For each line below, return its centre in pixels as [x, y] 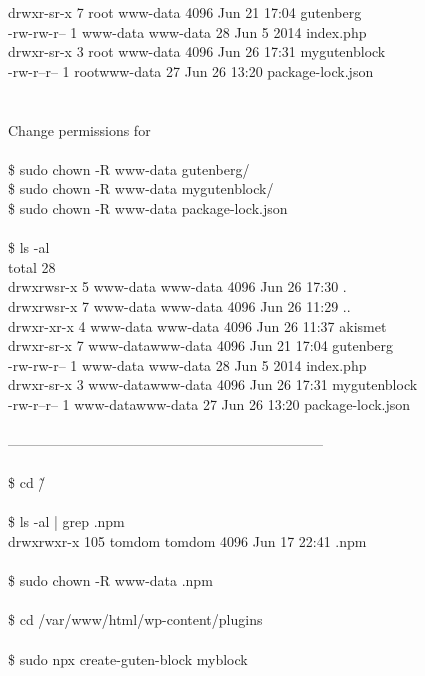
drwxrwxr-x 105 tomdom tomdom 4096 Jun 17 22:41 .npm [187, 541]
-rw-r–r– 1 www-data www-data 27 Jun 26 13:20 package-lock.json [209, 403]
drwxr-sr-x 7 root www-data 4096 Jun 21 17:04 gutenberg [185, 12]
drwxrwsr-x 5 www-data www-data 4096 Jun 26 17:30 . [177, 286]
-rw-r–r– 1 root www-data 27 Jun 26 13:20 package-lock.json [191, 70]
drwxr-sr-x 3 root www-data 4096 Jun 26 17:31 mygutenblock [197, 51]
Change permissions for [79, 129]
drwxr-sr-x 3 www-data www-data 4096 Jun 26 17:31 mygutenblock [213, 384]
